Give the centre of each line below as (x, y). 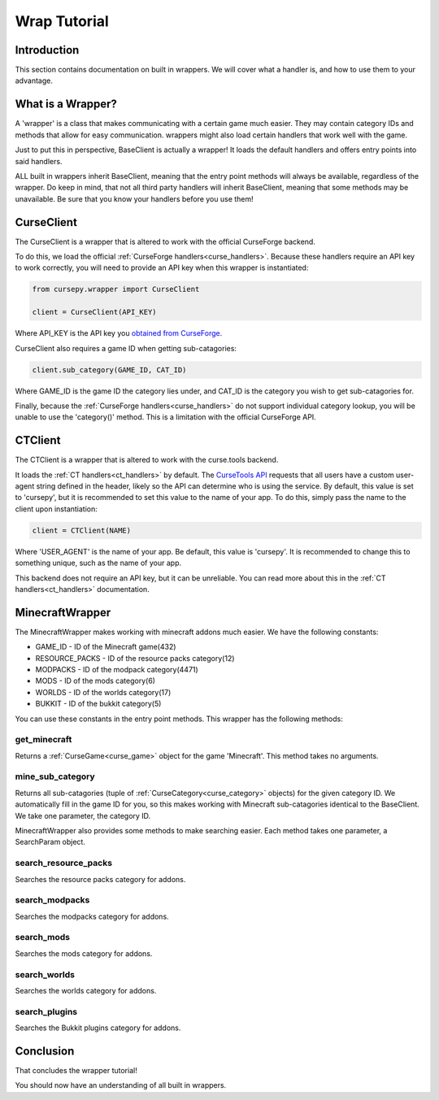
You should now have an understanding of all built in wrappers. (121, 1085)
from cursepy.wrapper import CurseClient (116, 289)
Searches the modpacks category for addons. (92, 916)
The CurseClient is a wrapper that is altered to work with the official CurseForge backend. (165, 241)
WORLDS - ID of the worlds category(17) (103, 692)
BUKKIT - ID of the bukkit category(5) (98, 704)
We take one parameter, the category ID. (83, 815)
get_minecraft (43, 740)
